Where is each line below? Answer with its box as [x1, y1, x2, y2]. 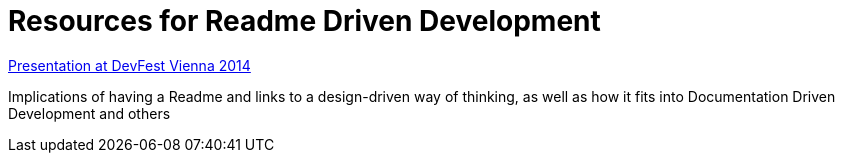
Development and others [8, 104, 171, 122]
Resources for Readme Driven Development [8, 4, 601, 38]
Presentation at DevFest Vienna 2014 [8, 56, 251, 74]
